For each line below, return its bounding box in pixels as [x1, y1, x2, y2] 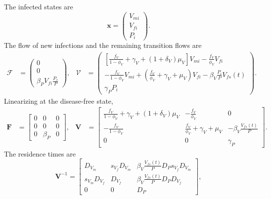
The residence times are [4, 148, 76, 159]
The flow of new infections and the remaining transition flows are [4, 40, 202, 50]
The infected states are [4, 1, 73, 11]
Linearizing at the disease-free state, [4, 95, 113, 106]
